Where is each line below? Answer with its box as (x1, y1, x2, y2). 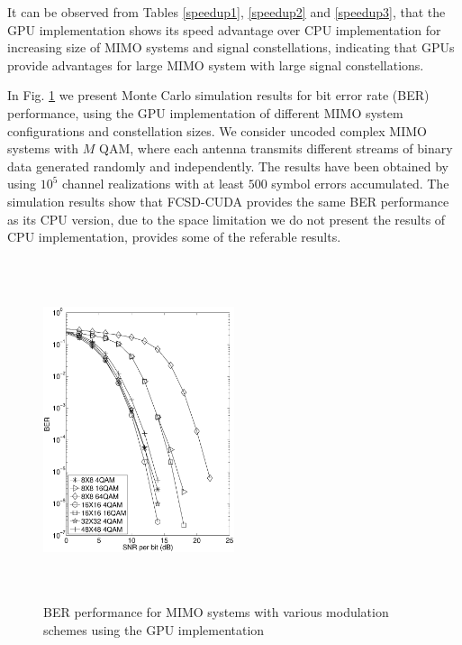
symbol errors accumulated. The (271, 174, 449, 193)
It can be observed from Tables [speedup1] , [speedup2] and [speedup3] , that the (7, 3, 446, 21)
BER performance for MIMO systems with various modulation (43, 603, 389, 622)
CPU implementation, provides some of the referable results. (7, 227, 341, 246)
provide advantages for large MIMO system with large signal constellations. (7, 55, 424, 74)
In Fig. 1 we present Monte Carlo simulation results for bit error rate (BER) (7, 86, 430, 105)
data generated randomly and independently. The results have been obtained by (7, 156, 448, 175)
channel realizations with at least (61, 174, 245, 193)
